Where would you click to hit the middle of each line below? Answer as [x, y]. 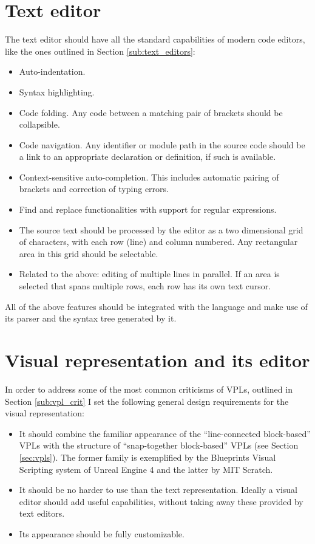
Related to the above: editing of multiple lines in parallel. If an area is [149, 274]
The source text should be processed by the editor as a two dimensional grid [161, 229]
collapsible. [39, 124]
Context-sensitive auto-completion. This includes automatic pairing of [149, 177]
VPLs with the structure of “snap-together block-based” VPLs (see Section [159, 445]
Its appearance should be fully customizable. [102, 533]
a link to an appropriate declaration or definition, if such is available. [147, 157]
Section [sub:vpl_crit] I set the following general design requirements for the [147, 401]
